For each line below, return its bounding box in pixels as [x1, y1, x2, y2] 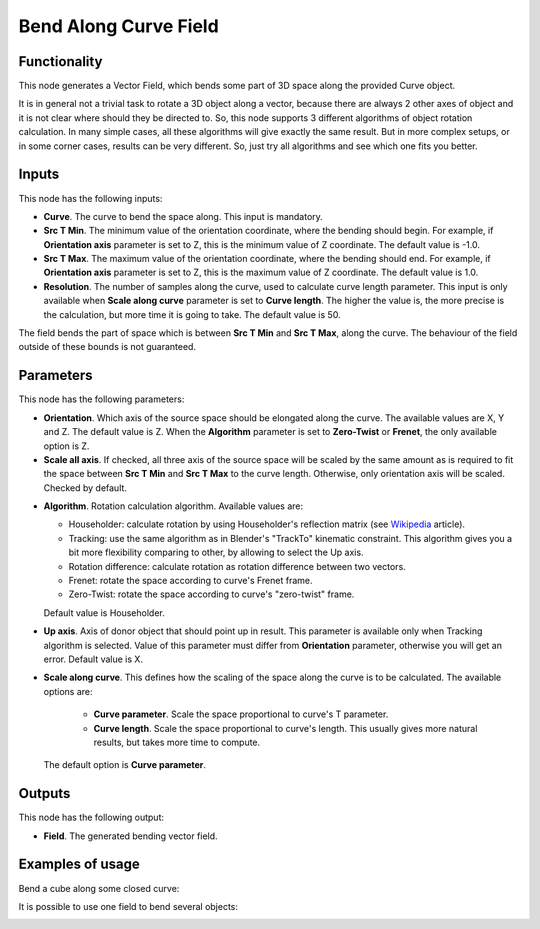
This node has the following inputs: [18, 192, 163, 204]
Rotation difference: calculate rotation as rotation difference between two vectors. [68, 560, 407, 572]
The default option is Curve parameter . [43, 759, 207, 771]
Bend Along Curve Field [18, 15, 219, 37]
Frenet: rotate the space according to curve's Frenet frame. [68, 575, 313, 587]
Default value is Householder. [43, 606, 165, 619]
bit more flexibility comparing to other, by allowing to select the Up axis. [68, 546, 364, 559]
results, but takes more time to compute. [93, 736, 261, 748]
